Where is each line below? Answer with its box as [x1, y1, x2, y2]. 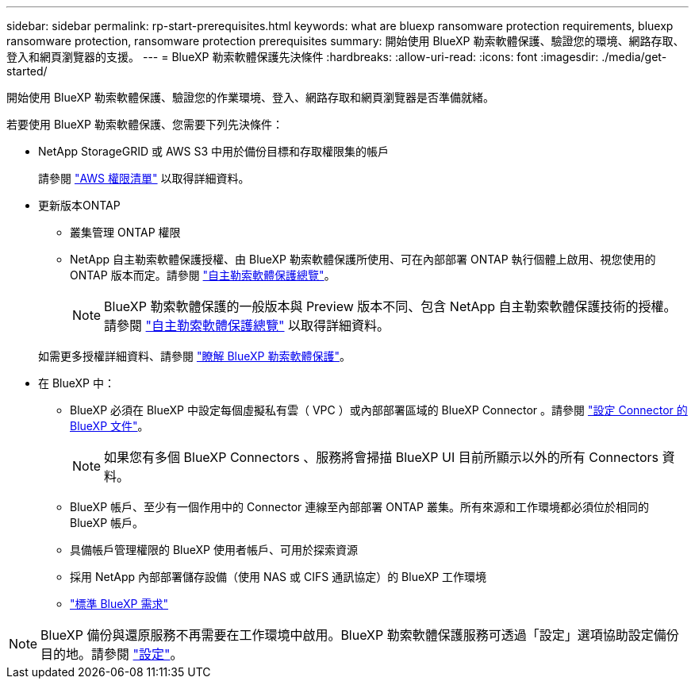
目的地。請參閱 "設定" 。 [40, 646, 183, 662]
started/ [6, 64, 48, 78]
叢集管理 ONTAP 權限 [70, 225, 181, 239]
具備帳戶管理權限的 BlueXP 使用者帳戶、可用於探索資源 [70, 543, 358, 556]
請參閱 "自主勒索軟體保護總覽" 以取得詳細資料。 [104, 317, 390, 333]
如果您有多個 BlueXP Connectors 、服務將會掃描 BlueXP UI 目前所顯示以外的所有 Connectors [104, 449, 659, 465]
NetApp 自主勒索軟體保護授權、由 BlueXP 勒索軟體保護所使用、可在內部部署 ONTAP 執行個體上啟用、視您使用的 [70, 252, 656, 266]
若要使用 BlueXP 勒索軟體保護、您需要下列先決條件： [6, 117, 283, 131]
